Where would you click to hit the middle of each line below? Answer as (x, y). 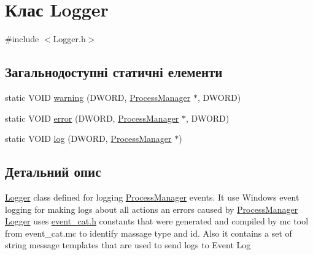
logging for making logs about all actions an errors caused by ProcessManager (152, 209)
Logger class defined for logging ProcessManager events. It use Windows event (152, 197)
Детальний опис (53, 172)
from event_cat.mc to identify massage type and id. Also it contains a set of (149, 233)
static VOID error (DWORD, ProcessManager (92, 118)
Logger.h (69, 39)
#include (22, 39)
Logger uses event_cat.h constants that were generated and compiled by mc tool (157, 221)
